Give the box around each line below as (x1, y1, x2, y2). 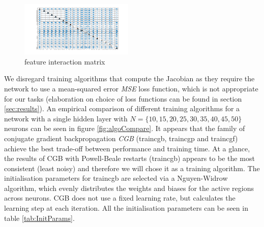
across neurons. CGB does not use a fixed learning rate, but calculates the (4, 192, 236, 203)
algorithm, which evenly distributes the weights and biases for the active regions (4, 182, 254, 193)
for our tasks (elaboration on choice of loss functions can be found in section (4, 93, 242, 104)
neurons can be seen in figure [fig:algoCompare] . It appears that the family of (4, 123, 245, 134)
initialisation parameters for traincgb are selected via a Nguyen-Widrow (4, 173, 228, 183)
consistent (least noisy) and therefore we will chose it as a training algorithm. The (4, 163, 260, 173)
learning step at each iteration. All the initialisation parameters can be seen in (4, 203, 248, 213)
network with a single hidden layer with (4, 113, 128, 123)
